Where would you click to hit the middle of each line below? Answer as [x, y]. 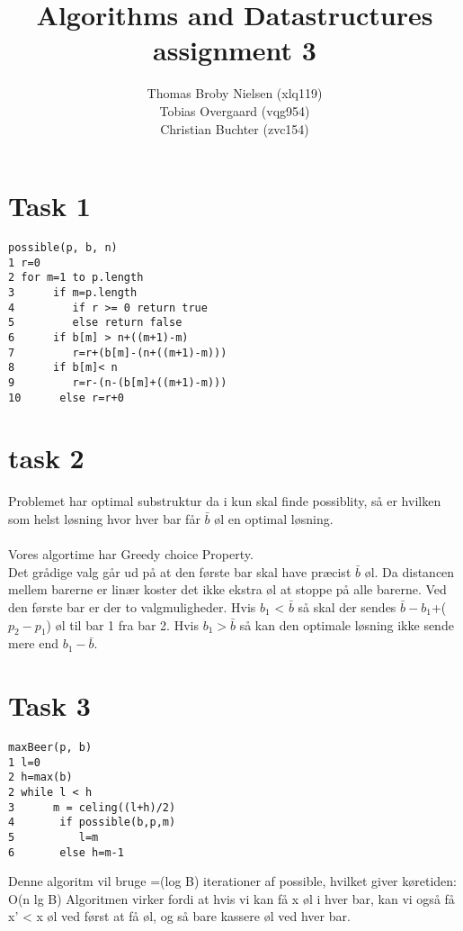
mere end [34, 643]
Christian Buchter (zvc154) [235, 128]
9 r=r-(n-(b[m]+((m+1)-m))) [118, 382]
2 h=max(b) [40, 777]
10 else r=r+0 [66, 398]
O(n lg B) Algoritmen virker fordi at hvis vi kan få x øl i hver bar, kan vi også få [231, 898]
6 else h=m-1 [66, 852]
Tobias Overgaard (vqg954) [235, 110]
